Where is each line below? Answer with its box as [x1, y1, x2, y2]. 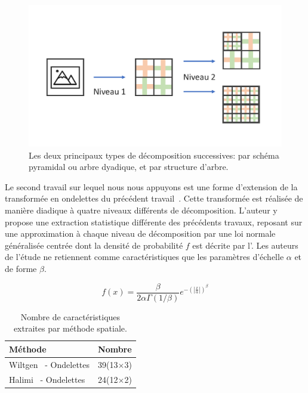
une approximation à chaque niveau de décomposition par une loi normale [5, 227, 276, 240]
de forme [5, 262, 37, 275]
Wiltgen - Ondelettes [9, 358, 90, 370]
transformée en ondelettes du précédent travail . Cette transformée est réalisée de [5, 192, 303, 205]
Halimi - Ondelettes [9, 373, 85, 385]
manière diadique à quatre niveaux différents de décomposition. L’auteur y [5, 204, 278, 216]
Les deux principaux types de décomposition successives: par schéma [29, 148, 279, 161]
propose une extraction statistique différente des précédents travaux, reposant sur [5, 215, 303, 228]
